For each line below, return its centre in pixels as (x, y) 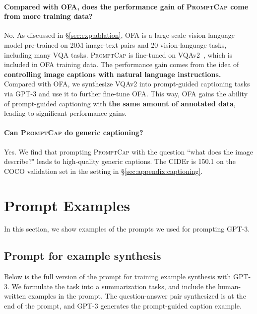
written (15, 296)
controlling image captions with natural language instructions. (113, 74)
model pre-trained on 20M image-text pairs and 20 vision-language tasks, (115, 44)
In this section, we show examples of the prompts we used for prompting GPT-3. (127, 229)
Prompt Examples (67, 205)
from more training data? (48, 16)
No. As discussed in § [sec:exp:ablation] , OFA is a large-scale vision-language (119, 35)
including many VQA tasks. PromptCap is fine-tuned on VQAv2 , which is (118, 54)
